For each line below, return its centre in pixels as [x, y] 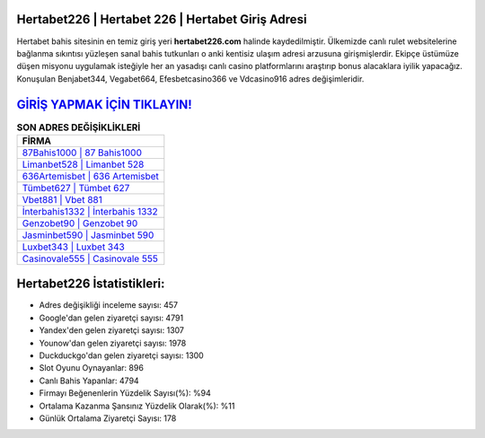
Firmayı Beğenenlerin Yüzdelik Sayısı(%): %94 [125, 393]
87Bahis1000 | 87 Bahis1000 [82, 153]
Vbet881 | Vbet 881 [62, 199]
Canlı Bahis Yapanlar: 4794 [89, 381]
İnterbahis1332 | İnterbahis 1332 [90, 211]
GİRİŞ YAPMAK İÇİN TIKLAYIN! [104, 105]
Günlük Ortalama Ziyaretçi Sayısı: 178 [108, 418]
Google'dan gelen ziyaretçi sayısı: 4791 [111, 318]
